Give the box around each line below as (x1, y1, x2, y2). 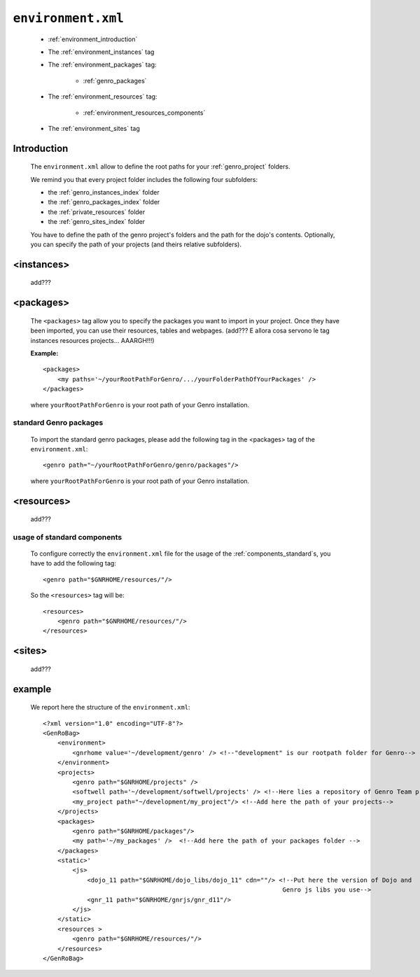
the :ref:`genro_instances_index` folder (48, 188, 160, 197)
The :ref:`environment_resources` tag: (48, 92, 157, 101)
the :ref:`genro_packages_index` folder (48, 198, 160, 206)
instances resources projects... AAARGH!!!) (30, 336, 155, 344)
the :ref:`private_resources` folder (48, 207, 146, 216)
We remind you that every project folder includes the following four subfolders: (30, 175, 258, 183)
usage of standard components (13, 532, 122, 542)
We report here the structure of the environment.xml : (30, 703, 190, 712)
